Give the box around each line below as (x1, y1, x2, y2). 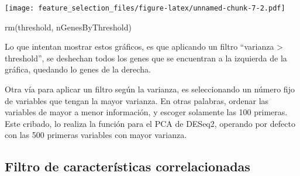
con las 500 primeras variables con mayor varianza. (5, 129, 187, 141)
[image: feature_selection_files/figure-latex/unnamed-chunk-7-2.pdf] (5, 4, 285, 12)
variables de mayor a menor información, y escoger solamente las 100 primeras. (5, 106, 288, 118)
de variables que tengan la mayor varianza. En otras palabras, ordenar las (5, 94, 269, 106)
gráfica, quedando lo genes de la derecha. (5, 63, 151, 75)
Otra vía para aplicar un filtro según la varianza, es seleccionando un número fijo (5, 83, 295, 95)
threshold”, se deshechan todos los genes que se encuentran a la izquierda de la (5, 51, 287, 64)
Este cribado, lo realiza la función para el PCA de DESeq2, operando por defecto (5, 117, 295, 129)
